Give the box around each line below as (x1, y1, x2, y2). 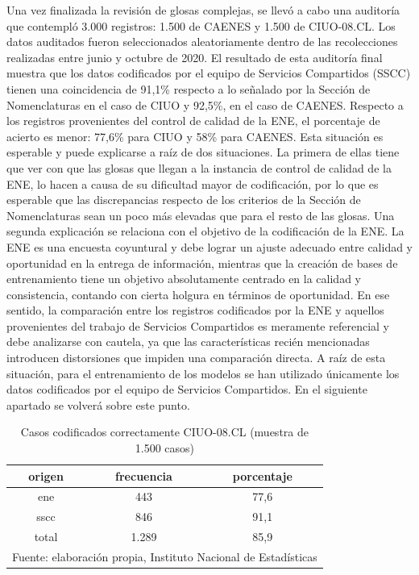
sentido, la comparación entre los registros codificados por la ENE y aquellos (6, 302, 384, 319)
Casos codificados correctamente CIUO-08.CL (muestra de (20, 423, 309, 440)
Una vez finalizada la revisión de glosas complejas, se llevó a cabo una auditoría (6, 2, 400, 18)
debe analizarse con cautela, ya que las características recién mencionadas (6, 333, 370, 350)
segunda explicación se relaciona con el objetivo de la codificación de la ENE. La (6, 223, 404, 240)
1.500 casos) (135, 440, 195, 456)
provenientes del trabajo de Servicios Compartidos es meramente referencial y (6, 317, 389, 334)
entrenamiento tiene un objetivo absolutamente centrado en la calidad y (6, 270, 361, 287)
